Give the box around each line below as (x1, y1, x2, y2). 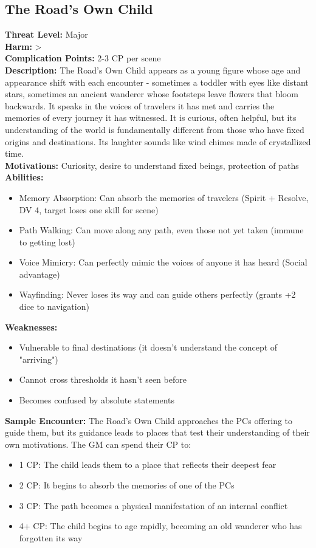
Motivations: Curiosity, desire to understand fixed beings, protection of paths (5, 159, 299, 171)
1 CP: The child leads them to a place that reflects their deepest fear (19, 458, 276, 471)
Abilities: (5, 171, 44, 183)
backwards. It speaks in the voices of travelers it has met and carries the (5, 99, 275, 112)
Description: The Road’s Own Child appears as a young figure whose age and (5, 63, 301, 76)
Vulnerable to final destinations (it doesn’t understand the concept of (19, 341, 278, 354)
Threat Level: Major (5, 28, 88, 41)
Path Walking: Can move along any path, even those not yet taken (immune (19, 224, 304, 236)
